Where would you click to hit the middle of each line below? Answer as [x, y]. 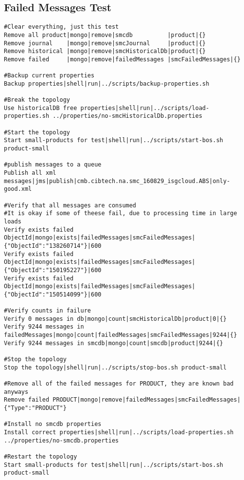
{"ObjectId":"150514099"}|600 [53, 294]
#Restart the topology [41, 456]
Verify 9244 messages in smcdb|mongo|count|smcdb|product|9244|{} [114, 343]
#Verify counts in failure [47, 311]
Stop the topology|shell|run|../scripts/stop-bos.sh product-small [115, 367]
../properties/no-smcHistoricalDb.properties [128, 116]
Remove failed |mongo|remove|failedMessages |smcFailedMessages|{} [122, 59]
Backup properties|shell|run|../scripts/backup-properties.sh [107, 83]
